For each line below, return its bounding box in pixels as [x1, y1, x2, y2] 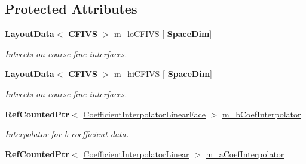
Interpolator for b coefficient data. [5, 128, 129, 140]
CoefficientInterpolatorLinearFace [83, 107, 206, 120]
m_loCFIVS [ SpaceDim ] [114, 27, 212, 40]
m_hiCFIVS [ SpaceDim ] [114, 67, 213, 80]
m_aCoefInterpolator [206, 147, 284, 160]
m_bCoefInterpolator [222, 107, 301, 120]
